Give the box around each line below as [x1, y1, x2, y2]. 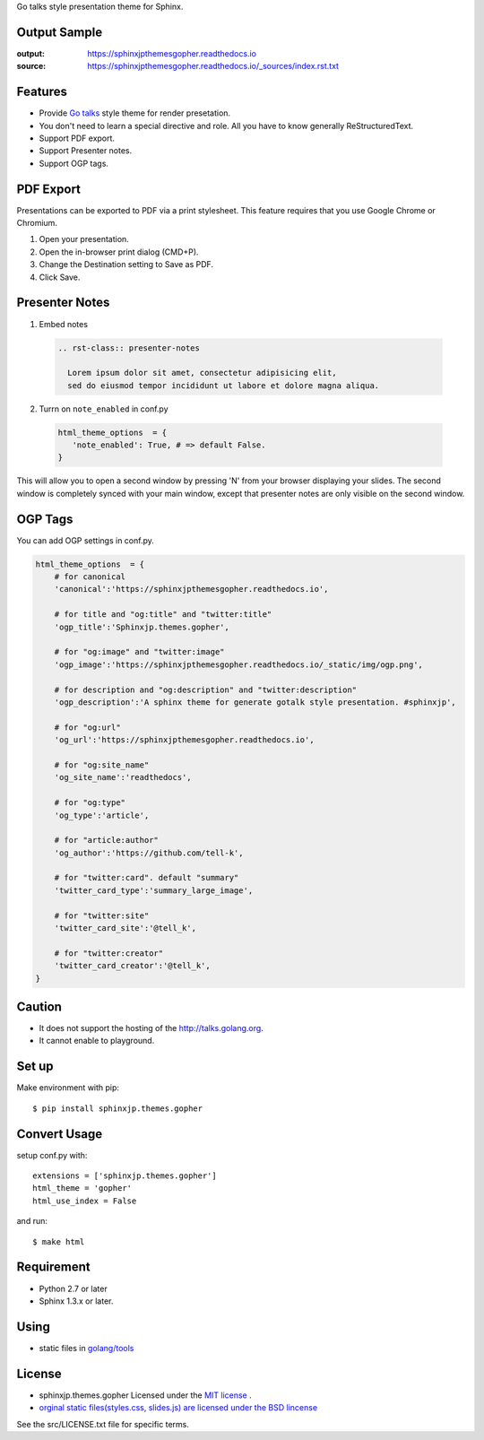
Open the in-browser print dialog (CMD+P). [39, 247, 199, 257]
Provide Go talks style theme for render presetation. [39, 108, 231, 118]
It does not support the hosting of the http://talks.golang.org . [39, 1023, 264, 1034]
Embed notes [39, 318, 89, 329]
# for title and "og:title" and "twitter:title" [54, 610, 272, 620]
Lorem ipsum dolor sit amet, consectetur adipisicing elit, [67, 368, 337, 378]
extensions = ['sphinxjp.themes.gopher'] [32, 1171, 217, 1181]
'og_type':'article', [54, 810, 150, 820]
